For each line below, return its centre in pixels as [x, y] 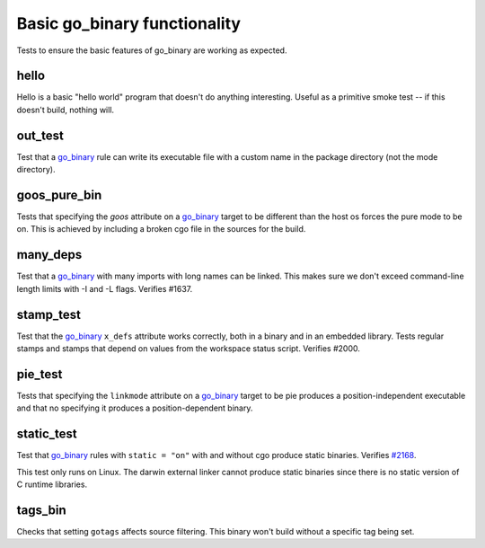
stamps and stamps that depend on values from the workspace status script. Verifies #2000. [189, 349]
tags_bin [41, 510]
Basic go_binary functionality [129, 23]
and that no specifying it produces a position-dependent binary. [135, 408]
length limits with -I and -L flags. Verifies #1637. [105, 288]
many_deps [49, 255]
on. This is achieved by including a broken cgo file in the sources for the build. [161, 229]
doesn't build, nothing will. [66, 110]
